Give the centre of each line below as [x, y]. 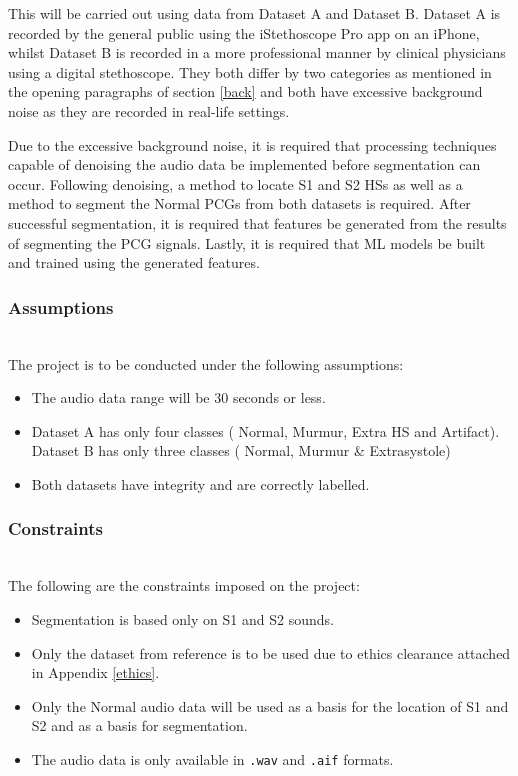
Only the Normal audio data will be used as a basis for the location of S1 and [270, 705]
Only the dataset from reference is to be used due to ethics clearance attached [271, 652]
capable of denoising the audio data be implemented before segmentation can [244, 164]
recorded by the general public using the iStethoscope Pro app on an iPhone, [244, 32]
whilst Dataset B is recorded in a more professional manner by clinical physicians [257, 52]
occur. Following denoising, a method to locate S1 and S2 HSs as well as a [235, 183]
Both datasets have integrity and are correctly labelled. [200, 483]
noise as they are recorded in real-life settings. [149, 110]
